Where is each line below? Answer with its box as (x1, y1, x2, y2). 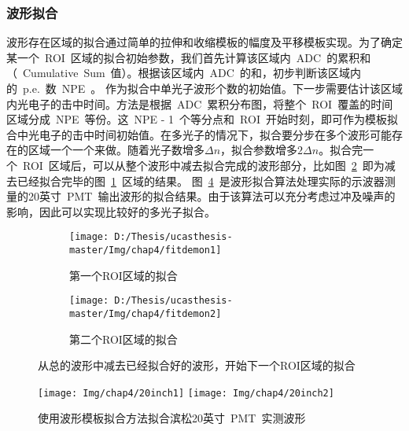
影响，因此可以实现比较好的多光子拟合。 (6, 203, 216, 219)
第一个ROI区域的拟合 (69, 267, 178, 283)
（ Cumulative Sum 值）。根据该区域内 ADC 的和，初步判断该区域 (6, 64, 350, 81)
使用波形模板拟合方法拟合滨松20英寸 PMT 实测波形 (38, 410, 306, 426)
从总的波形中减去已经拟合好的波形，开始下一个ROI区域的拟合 (38, 357, 356, 374)
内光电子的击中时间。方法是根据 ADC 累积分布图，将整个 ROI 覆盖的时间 (6, 95, 393, 112)
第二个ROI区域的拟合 (69, 330, 178, 347)
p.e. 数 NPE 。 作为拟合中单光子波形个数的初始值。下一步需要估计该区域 (22, 80, 403, 96)
